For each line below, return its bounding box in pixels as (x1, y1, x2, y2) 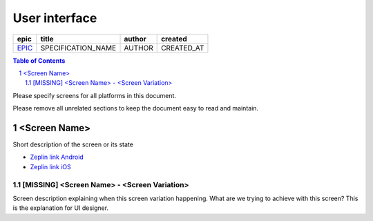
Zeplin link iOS (30, 162, 72, 171)
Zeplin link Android (30, 153, 84, 162)
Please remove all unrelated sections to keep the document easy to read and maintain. (12, 104, 259, 113)
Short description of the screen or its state (12, 140, 134, 148)
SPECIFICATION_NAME (40, 43, 117, 52)
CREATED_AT (161, 43, 204, 52)
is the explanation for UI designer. (12, 204, 109, 212)
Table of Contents (12, 56, 66, 65)
